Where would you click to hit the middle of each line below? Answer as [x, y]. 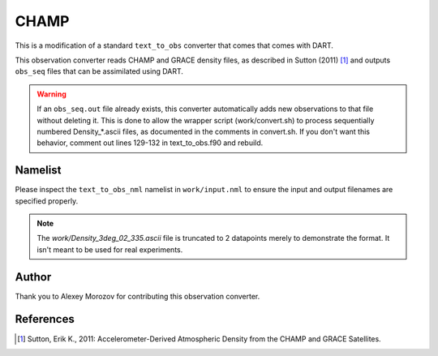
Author [33, 277]
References [45, 319]
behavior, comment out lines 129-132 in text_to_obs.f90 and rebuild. [150, 143]
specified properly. [47, 201]
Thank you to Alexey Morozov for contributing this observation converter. [137, 296]
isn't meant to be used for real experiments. [110, 249]
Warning [52, 94]
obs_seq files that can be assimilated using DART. [99, 71]
